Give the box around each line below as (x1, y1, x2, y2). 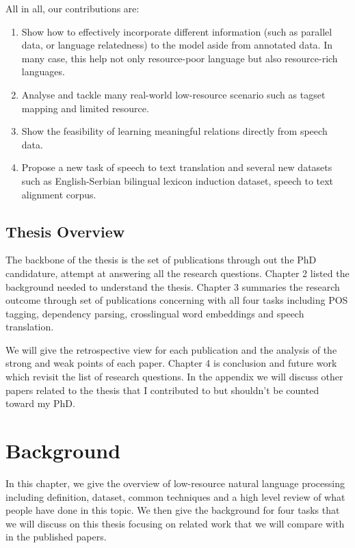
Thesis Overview (5, 220, 125, 242)
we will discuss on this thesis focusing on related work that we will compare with (5, 516, 345, 530)
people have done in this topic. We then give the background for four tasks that (5, 503, 340, 517)
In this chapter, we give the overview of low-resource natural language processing (5, 475, 345, 490)
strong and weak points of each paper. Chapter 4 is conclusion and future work (5, 356, 337, 370)
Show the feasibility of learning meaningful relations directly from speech (21, 124, 328, 138)
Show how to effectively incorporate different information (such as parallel (21, 24, 332, 38)
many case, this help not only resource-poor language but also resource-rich (21, 51, 338, 65)
